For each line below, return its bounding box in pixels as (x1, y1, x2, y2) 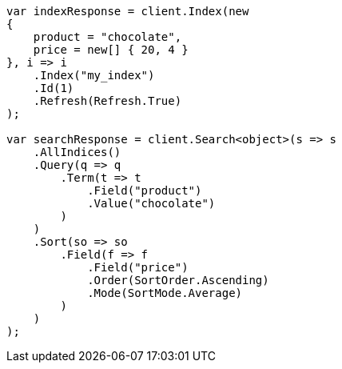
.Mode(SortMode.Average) (87, 287, 243, 299)
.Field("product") (87, 184, 202, 197)
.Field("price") (87, 261, 189, 274)
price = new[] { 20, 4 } (33, 43, 189, 56)
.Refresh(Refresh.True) (33, 94, 182, 107)
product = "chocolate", (33, 30, 182, 43)
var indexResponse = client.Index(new (6, 5, 249, 18)
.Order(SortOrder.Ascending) (87, 274, 269, 287)
